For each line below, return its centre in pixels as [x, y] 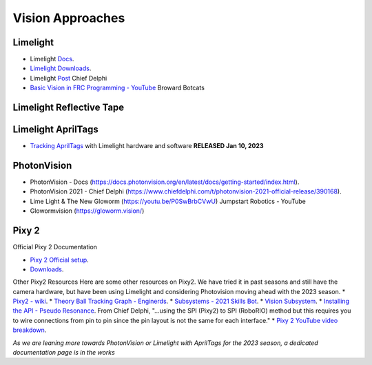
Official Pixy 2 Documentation [55, 247]
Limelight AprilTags [56, 130]
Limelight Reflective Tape [69, 108]
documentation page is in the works [64, 353]
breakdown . [30, 330]
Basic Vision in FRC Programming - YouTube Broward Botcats [117, 88]
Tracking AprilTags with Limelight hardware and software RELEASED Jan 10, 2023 [147, 146]
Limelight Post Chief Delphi [69, 78]
